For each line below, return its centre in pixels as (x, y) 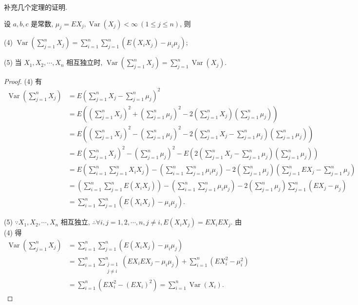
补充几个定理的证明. (36, 7)
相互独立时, (85, 62)
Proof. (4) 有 (23, 81)
